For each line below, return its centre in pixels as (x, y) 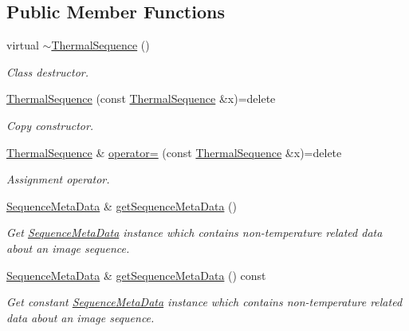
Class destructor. (48, 71)
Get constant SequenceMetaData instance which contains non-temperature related (204, 302)
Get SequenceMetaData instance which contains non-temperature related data (195, 232)
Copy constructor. (50, 125)
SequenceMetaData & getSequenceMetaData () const (136, 275)
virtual (23, 45)
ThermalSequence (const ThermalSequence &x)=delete (141, 99)
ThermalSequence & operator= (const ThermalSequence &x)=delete (174, 152)
